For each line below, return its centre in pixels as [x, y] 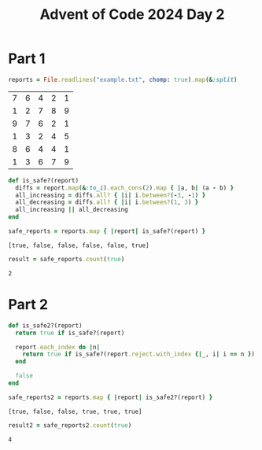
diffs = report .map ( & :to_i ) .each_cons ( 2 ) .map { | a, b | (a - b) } [125, 188]
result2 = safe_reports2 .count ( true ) [70, 425]
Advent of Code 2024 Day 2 [132, 15]
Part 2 [28, 304]
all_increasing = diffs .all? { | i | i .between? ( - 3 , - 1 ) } [111, 195]
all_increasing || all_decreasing [72, 210]
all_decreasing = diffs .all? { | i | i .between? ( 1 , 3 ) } [107, 202]
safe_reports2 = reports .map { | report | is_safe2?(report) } [111, 397]
